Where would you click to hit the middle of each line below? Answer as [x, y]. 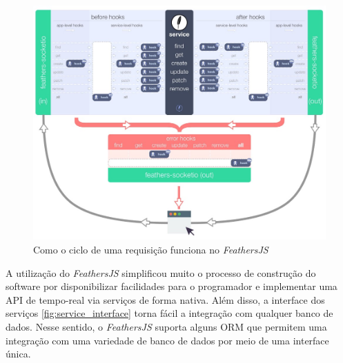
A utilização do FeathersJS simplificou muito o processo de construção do [161, 272]
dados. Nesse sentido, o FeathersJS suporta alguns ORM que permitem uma [166, 327]
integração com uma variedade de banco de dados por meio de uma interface [167, 340]
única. [18, 354]
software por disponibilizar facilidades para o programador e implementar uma [171, 286]
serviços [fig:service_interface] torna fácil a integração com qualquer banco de [169, 313]
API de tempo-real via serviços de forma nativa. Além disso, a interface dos [165, 299]
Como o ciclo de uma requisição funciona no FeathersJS [151, 250]
